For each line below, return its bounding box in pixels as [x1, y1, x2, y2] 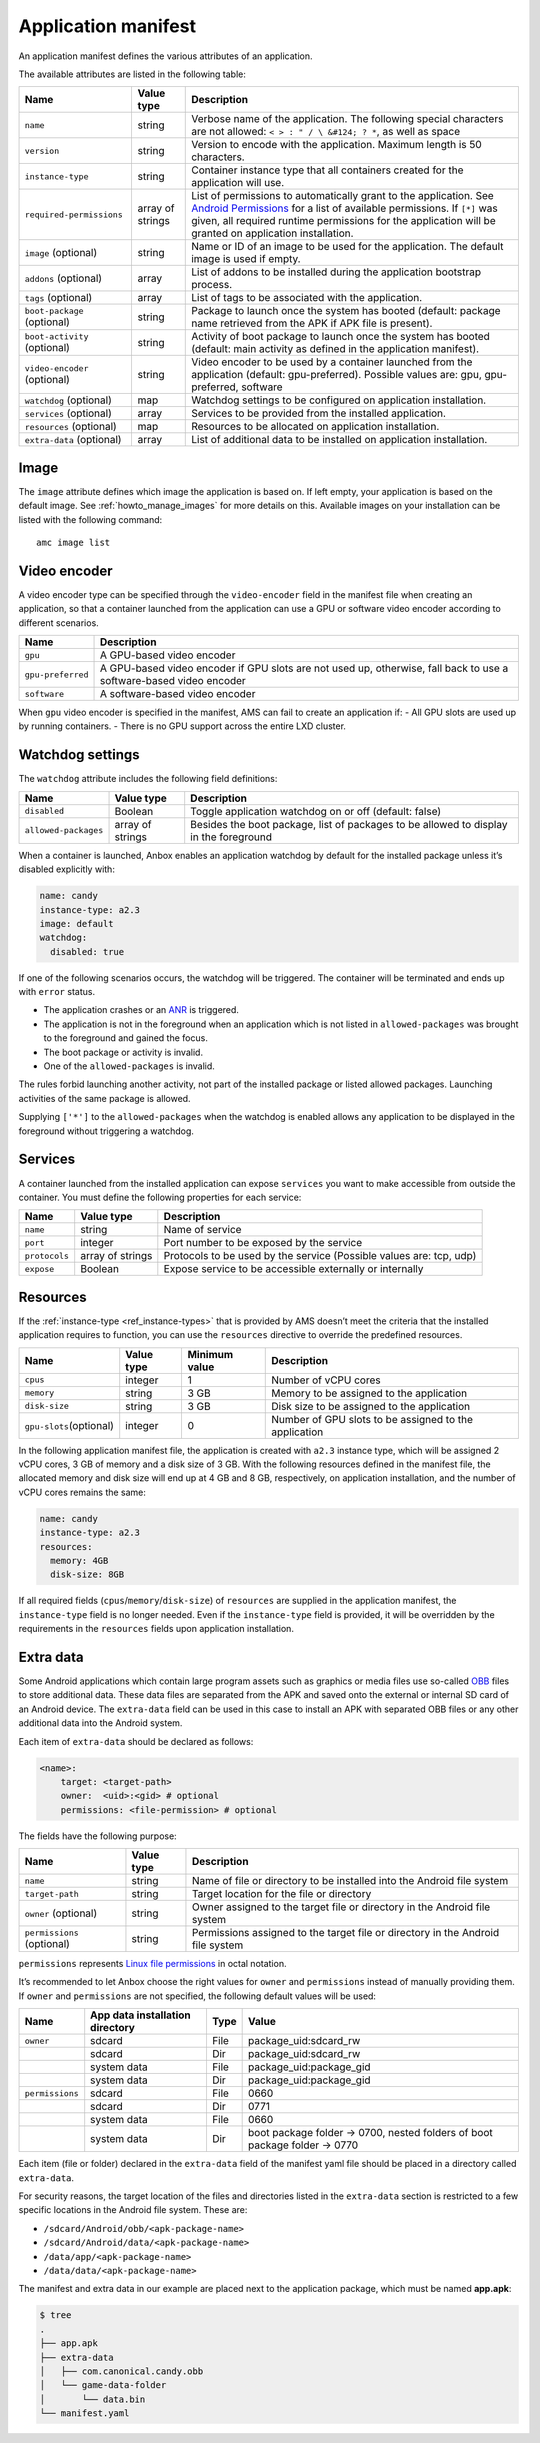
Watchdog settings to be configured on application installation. [191, 393, 487, 407]
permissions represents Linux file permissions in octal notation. [18, 1958, 287, 1970]
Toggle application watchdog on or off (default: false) [190, 804, 442, 818]
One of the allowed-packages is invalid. [43, 1060, 215, 1072]
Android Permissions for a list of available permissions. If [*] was [191, 201, 499, 215]
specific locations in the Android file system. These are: [18, 2204, 248, 2216]
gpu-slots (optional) [24, 1418, 115, 1432]
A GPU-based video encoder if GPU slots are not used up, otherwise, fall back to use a [99, 661, 509, 675]
